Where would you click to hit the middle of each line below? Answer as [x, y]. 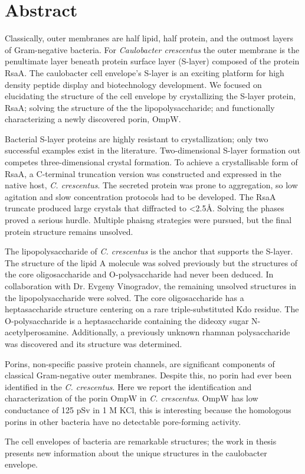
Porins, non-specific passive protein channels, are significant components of [140, 363]
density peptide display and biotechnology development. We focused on [133, 84]
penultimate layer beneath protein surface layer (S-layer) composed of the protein [152, 61]
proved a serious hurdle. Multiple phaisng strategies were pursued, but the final [148, 220]
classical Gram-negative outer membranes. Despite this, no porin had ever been [148, 375]
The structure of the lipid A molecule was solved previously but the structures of [151, 262]
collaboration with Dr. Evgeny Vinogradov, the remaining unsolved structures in [151, 286]
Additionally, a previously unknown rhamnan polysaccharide [181, 332]
